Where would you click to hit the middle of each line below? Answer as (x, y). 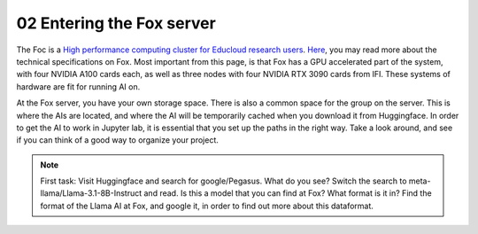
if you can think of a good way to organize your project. (117, 140)
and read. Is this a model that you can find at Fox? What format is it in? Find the (288, 193)
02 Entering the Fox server (116, 23)
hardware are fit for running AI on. (78, 86)
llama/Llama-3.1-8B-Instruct (91, 193)
